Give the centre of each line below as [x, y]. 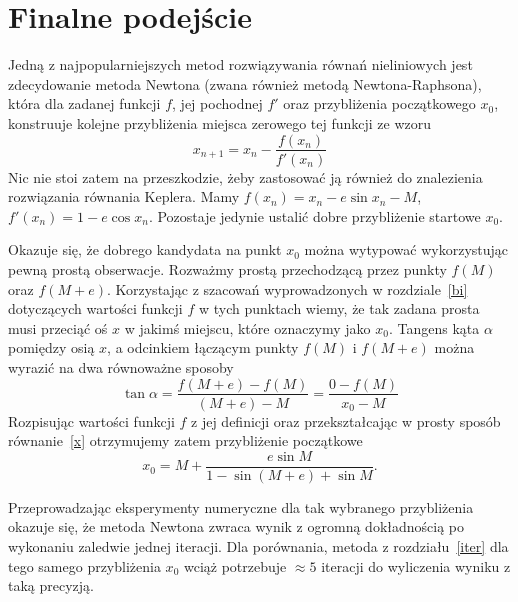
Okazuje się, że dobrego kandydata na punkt [145, 249]
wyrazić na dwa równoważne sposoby [121, 366]
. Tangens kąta [434, 327]
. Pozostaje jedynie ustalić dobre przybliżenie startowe [314, 215]
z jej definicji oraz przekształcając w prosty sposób [346, 420]
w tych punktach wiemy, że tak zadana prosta [339, 308]
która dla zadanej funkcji [84, 103]
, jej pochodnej [217, 103]
